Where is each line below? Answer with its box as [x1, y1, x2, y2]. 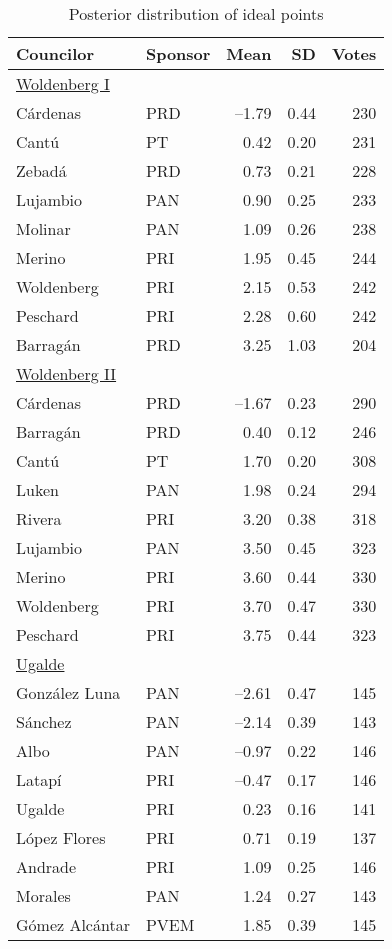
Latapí [16, 768, 62, 791]
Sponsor [145, 42, 211, 65]
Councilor [16, 42, 95, 65]
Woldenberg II [16, 362, 117, 385]
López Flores [16, 826, 106, 849]
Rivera [16, 507, 62, 530]
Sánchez [16, 710, 72, 733]
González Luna [16, 681, 121, 704]
